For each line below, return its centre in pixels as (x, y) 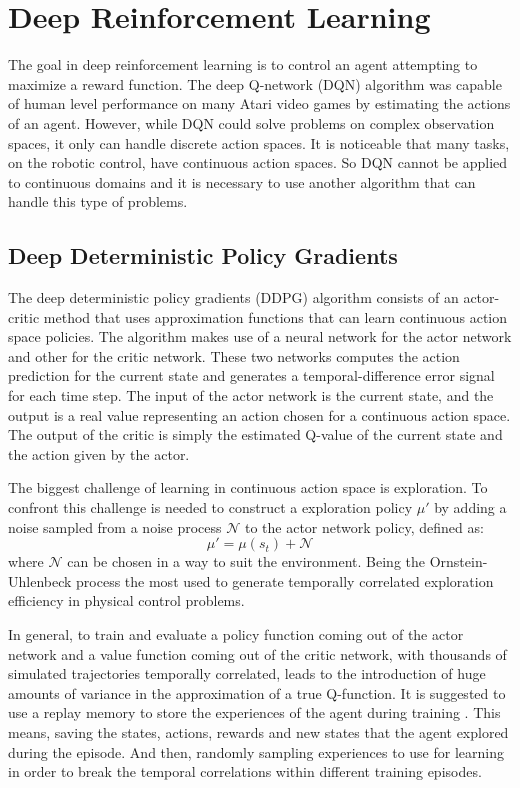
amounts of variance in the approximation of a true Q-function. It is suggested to (257, 692)
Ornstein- (458, 561)
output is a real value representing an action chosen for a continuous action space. (259, 414)
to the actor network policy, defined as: (364, 526)
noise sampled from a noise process (115, 526)
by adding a (470, 507)
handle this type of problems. (98, 201)
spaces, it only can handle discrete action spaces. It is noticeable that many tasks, (259, 142)
